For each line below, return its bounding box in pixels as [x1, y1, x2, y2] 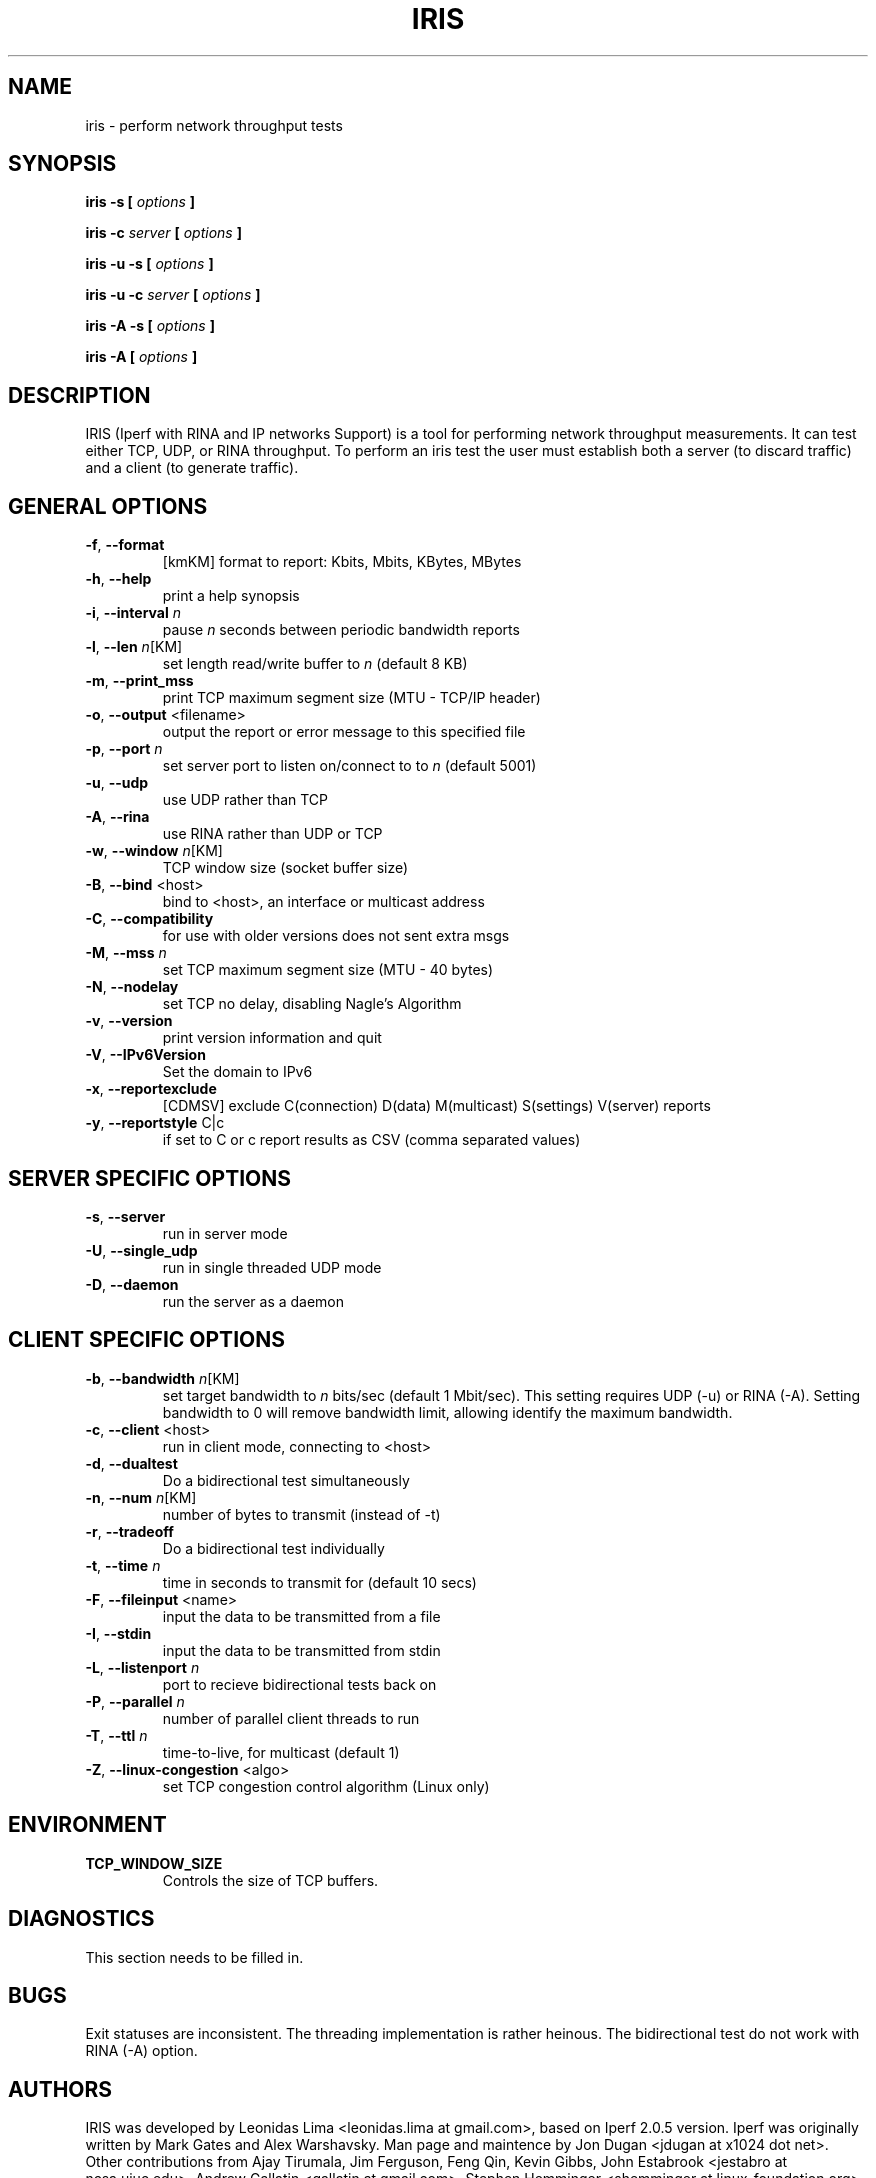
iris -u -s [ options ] [85, 255, 214, 273]
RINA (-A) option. [85, 2042, 198, 2060]
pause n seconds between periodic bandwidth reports [162, 621, 520, 639]
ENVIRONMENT [8, 1812, 167, 1838]
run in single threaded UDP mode [162, 1258, 382, 1276]
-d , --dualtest [85, 1454, 178, 1472]
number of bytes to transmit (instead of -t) [162, 1505, 441, 1523]
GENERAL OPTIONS [8, 493, 208, 519]
